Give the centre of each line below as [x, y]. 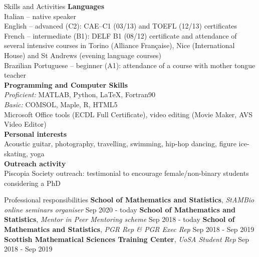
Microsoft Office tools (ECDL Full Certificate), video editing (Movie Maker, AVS [128, 114]
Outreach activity [35, 163]
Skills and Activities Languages [54, 6]
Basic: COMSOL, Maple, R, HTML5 [61, 104]
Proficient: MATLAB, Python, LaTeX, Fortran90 [80, 94]
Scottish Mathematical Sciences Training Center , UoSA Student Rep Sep [127, 239]
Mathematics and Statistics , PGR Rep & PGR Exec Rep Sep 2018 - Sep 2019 [129, 229]
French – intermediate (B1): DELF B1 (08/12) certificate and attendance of [120, 35]
